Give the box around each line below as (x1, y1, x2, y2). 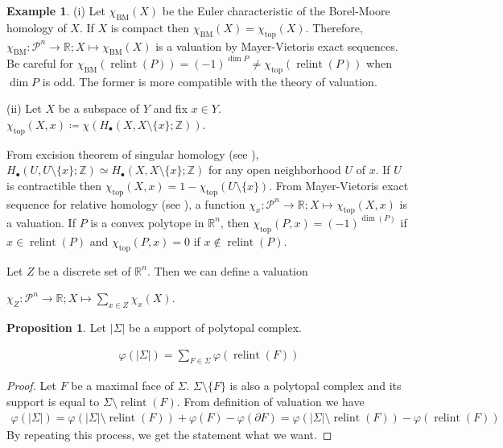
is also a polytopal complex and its (229, 377, 402, 394)
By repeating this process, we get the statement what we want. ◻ (6, 425, 332, 442)
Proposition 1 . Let (6, 318, 107, 335)
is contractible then (6, 176, 101, 193)
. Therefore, (305, 19, 363, 35)
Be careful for (6, 54, 74, 71)
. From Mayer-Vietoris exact (269, 176, 409, 193)
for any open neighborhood (208, 161, 341, 178)
